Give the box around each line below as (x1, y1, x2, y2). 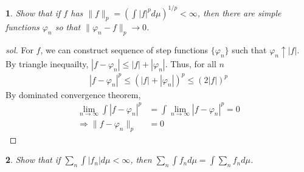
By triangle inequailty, (5, 57, 89, 70)
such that (232, 44, 267, 56)
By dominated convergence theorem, (5, 88, 141, 101)
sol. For (5, 44, 33, 56)
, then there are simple (197, 6, 282, 19)
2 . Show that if (5, 153, 61, 166)
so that (55, 21, 81, 33)
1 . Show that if (5, 6, 61, 19)
